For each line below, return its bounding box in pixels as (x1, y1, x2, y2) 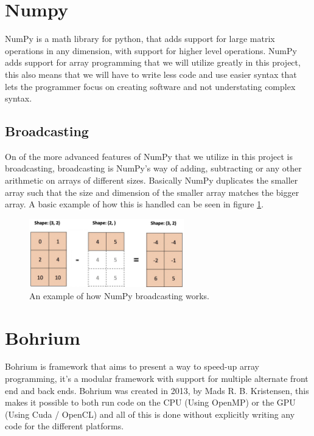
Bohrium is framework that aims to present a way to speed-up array (5, 360, 259, 373)
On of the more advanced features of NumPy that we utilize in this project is (5, 150, 293, 162)
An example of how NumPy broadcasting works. (29, 289, 209, 302)
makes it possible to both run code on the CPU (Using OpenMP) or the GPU (5, 396, 296, 409)
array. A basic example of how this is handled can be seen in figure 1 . (5, 198, 264, 210)
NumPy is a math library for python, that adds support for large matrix (5, 32, 275, 45)
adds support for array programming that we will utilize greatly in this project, (5, 56, 301, 69)
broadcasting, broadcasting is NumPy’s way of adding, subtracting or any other (5, 162, 302, 175)
